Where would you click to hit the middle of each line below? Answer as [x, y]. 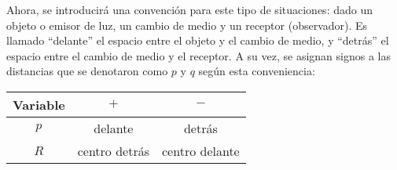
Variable [39, 104]
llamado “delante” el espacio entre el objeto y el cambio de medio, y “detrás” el [198, 40]
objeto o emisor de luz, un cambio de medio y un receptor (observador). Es [187, 25]
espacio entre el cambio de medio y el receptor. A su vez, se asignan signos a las [198, 55]
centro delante [201, 150]
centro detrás [113, 150]
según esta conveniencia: [257, 71]
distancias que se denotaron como [87, 71]
